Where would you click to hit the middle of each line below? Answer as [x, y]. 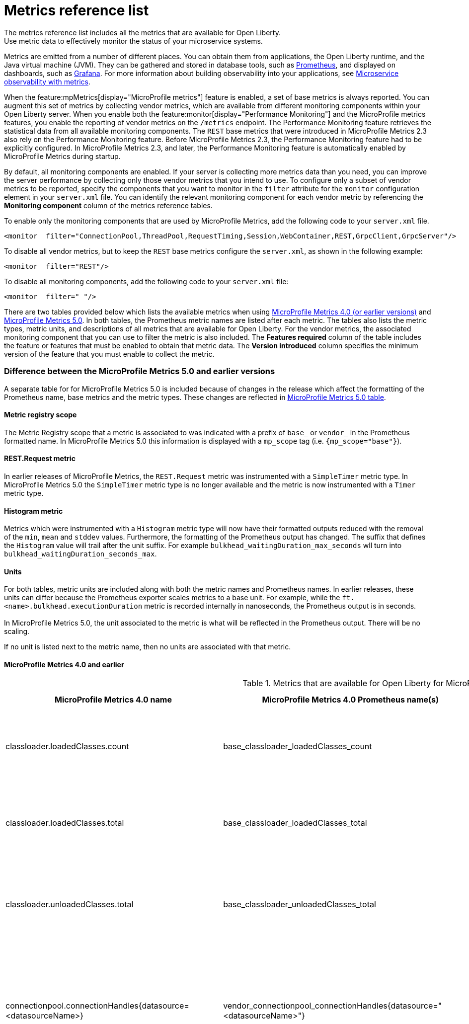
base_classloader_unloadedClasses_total [300, 904]
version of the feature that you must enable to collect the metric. [109, 354]
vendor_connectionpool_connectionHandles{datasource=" [333, 1005]
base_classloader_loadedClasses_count [298, 746]
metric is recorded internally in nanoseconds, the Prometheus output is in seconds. [280, 606]
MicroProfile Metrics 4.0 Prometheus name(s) [351, 699]
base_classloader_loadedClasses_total [295, 823]
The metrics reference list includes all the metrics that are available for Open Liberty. [142, 32]
